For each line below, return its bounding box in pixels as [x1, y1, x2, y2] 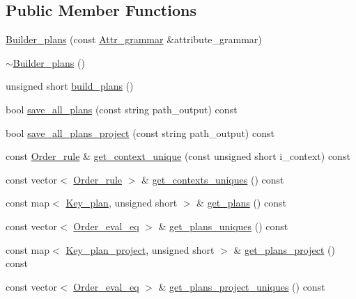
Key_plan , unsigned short [65, 195, 178, 210]
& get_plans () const [196, 195, 286, 210]
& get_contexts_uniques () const [141, 172, 284, 186]
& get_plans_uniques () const [158, 218, 288, 233]
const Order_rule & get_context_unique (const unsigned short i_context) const [6, 149, 350, 163]
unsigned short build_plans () [6, 79, 134, 93]
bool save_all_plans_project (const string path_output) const [6, 125, 274, 140]
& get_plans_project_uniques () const [158, 279, 325, 293]
